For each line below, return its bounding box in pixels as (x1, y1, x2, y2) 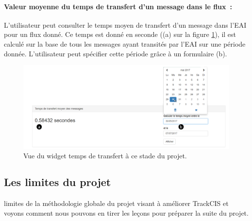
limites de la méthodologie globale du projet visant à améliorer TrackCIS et (4, 198, 229, 208)
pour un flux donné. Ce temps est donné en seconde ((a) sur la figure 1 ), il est (4, 29, 236, 39)
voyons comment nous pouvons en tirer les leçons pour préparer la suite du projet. (4, 207, 249, 218)
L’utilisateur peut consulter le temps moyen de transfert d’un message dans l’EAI (4, 19, 247, 30)
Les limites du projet (4, 174, 111, 189)
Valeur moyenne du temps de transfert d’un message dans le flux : (4, 1, 233, 11)
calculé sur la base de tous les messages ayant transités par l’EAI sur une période (4, 38, 246, 49)
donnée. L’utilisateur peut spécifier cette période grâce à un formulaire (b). (4, 48, 227, 58)
